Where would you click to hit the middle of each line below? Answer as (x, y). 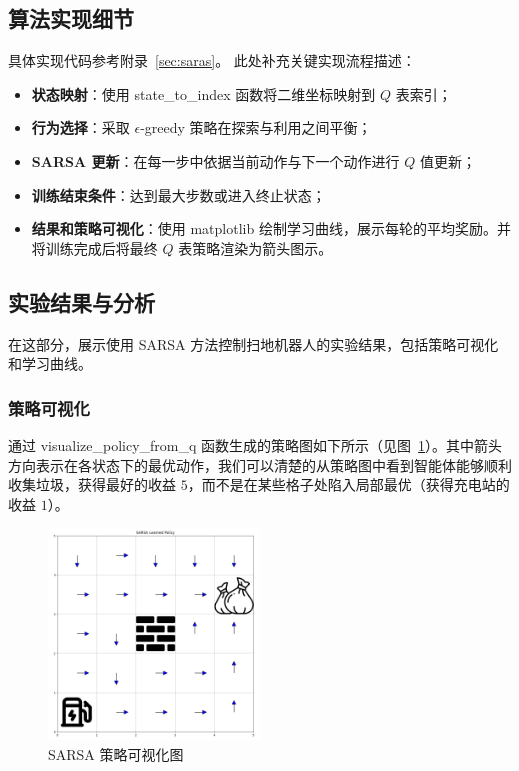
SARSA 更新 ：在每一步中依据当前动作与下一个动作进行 (215, 160)
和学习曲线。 (50, 363)
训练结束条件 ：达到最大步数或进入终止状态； (178, 194)
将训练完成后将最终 (94, 247)
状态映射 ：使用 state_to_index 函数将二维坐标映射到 (203, 93)
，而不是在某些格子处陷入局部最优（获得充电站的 (348, 484)
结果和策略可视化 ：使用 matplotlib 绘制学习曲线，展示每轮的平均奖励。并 (271, 228)
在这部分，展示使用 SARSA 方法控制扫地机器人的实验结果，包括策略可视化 (253, 343)
